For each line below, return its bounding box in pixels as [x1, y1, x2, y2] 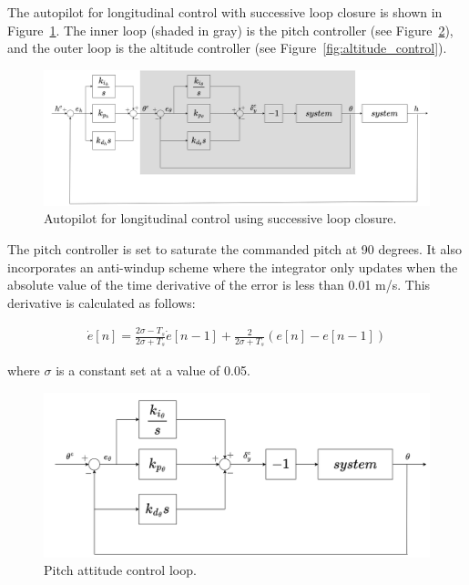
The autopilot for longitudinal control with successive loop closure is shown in [7, 3, 443, 21]
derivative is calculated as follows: [7, 292, 196, 312]
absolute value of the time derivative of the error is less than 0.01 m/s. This [7, 275, 431, 294]
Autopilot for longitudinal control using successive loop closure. [44, 209, 397, 228]
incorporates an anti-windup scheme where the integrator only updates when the [7, 257, 458, 276]
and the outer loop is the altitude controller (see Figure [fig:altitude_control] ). [7, 38, 447, 57]
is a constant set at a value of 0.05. [56, 361, 250, 380]
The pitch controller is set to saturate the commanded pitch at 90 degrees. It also [7, 240, 463, 259]
